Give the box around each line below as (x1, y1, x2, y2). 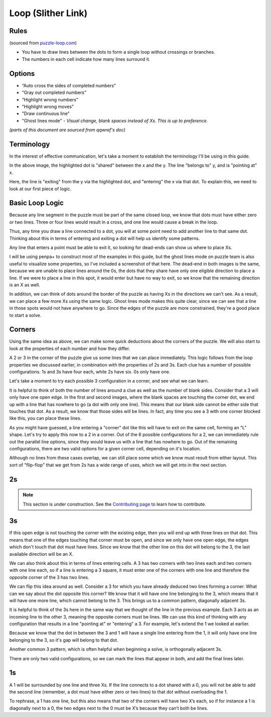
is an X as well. (9, 282, 40, 288)
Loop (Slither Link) (9, 8, 88, 19)
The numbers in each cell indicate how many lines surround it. (22, 56, 151, 62)
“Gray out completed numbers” (22, 89, 86, 95)
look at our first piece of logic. (9, 186, 72, 192)
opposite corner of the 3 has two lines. (9, 574, 90, 580)
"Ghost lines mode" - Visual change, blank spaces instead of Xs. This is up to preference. (22, 117, 208, 124)
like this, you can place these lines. (9, 415, 82, 421)
